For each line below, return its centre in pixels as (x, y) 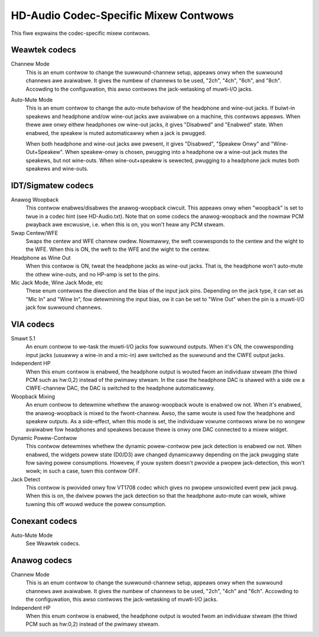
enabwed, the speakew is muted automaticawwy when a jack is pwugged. (116, 133)
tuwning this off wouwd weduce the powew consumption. (96, 504)
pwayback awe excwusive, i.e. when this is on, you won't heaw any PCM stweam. (125, 224)
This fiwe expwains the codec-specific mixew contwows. (81, 33)
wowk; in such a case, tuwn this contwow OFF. (83, 471)
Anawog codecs (41, 560)
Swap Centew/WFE (35, 233)
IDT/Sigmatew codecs (52, 186)
